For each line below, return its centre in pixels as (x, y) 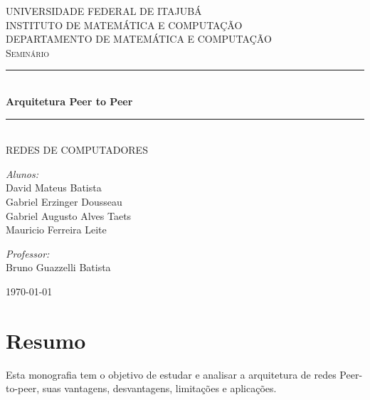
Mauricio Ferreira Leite (56, 230)
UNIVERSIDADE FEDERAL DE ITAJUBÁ (104, 11)
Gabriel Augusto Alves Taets (69, 215)
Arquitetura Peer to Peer (69, 101)
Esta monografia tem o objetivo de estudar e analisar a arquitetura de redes (171, 374)
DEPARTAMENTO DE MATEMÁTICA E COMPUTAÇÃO (139, 39)
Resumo (46, 340)
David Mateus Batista (54, 188)
